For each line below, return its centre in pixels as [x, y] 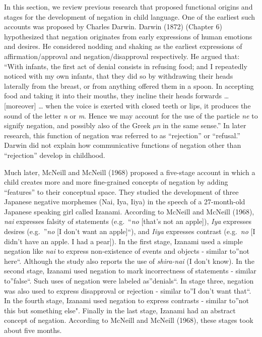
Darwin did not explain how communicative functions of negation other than [123, 145]
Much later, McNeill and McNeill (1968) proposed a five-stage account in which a [130, 172]
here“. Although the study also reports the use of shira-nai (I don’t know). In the [129, 261]
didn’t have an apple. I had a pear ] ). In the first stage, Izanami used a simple [123, 241]
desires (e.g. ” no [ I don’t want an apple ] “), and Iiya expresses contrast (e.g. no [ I [130, 231]
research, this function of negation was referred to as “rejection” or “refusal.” [122, 135]
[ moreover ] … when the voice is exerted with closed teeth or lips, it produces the [127, 105]
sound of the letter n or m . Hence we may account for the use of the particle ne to [131, 115]
